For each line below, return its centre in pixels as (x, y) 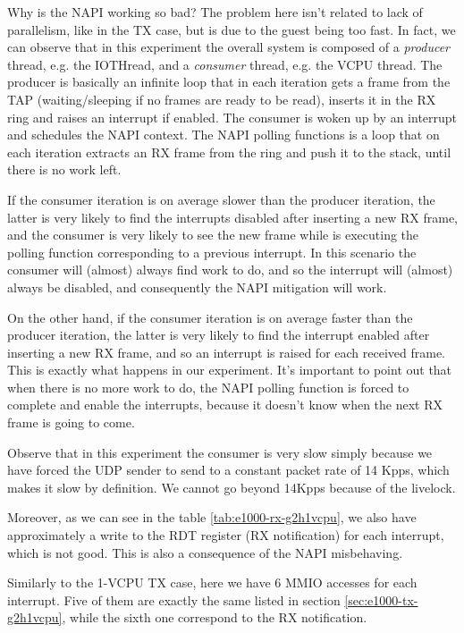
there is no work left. (64, 169)
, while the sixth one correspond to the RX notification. (215, 617)
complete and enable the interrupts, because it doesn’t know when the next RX (225, 405)
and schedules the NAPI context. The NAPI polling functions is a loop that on (224, 135)
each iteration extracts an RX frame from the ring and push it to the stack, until (229, 152)
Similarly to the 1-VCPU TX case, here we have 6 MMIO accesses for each (212, 582)
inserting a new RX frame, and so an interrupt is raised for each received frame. (227, 352)
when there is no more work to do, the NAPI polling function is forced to (208, 387)
